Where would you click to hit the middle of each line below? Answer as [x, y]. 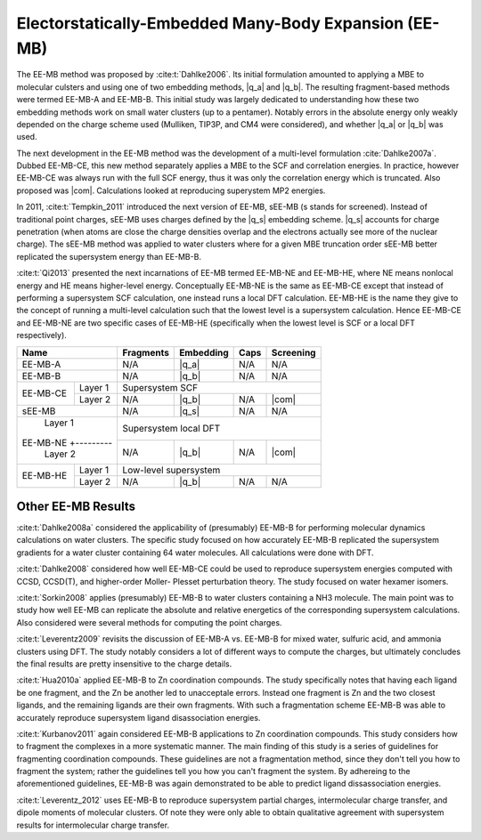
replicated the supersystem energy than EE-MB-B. [109, 256]
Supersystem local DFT [171, 429]
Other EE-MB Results [76, 506]
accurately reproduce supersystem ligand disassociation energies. [139, 717]
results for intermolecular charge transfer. [93, 825]
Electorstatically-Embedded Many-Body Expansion [210, 23]
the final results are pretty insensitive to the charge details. [124, 664]
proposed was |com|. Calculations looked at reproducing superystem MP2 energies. [171, 190]
